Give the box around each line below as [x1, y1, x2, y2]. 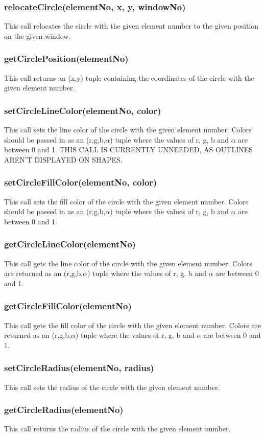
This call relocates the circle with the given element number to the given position [4, 20, 259, 31]
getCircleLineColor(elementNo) [4, 238, 136, 250]
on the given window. [4, 30, 71, 41]
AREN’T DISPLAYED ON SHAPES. [4, 154, 123, 165]
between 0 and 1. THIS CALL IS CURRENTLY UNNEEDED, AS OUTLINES [4, 144, 253, 155]
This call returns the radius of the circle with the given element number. [4, 423, 231, 434]
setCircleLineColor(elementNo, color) [4, 104, 161, 117]
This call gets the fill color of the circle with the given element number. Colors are [4, 319, 261, 330]
